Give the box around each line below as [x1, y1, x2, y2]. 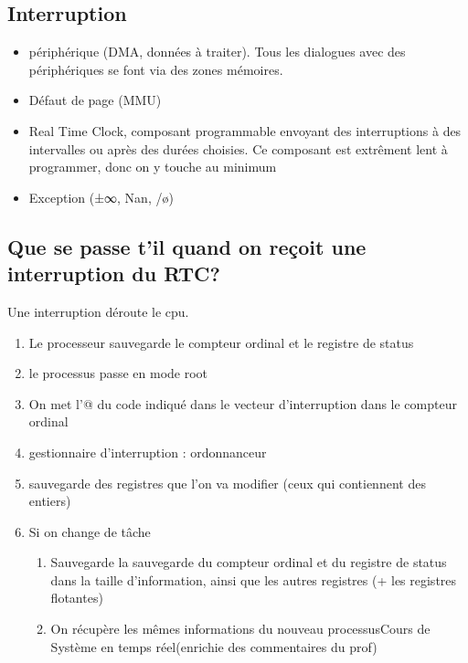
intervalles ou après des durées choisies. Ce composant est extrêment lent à [28, 139, 448, 158]
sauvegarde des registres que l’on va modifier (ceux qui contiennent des [28, 473, 426, 492]
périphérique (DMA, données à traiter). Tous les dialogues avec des [28, 42, 406, 61]
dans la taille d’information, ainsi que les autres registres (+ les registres [50, 570, 457, 589]
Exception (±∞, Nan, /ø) [28, 187, 174, 206]
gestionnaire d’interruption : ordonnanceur [28, 442, 267, 461]
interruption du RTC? [7, 259, 220, 288]
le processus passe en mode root [28, 363, 208, 383]
